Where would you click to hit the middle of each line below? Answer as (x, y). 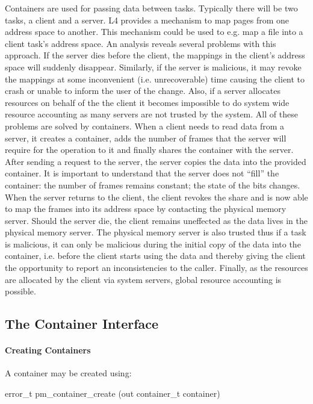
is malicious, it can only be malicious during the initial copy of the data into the (153, 244)
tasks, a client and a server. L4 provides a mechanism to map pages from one (147, 20)
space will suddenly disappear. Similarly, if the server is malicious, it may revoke (153, 67)
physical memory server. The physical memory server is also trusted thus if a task (156, 232)
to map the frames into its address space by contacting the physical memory (146, 209)
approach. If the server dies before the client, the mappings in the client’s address (155, 55)
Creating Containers (48, 350)
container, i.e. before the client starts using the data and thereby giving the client (155, 256)
